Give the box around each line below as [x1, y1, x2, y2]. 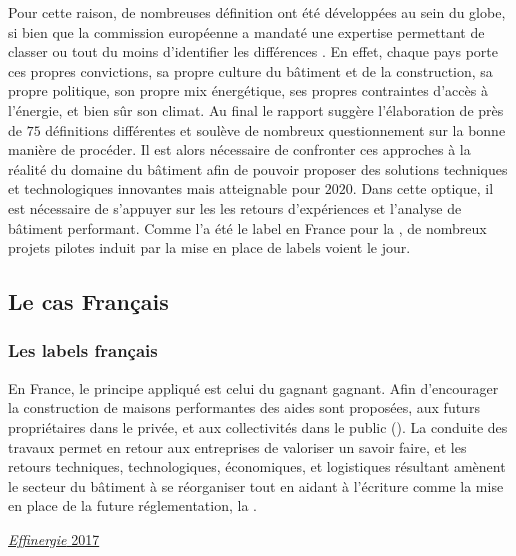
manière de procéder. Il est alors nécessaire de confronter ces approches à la [8, 139, 471, 160]
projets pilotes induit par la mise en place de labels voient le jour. [8, 237, 411, 258]
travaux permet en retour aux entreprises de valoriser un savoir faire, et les [8, 436, 467, 457]
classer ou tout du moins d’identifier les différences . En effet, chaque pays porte [8, 41, 498, 62]
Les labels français [8, 338, 158, 363]
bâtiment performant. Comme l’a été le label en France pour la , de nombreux [8, 217, 487, 238]
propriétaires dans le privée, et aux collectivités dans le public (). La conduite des [8, 416, 508, 437]
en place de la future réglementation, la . [8, 495, 257, 516]
